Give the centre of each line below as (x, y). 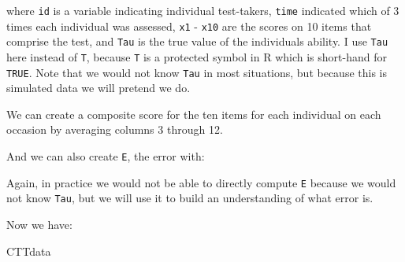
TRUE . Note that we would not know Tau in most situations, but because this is (197, 72)
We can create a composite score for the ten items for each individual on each (194, 114)
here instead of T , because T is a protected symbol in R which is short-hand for (197, 56)
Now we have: (39, 225)
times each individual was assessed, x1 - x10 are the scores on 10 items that (189, 26)
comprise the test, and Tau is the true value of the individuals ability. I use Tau (197, 41)
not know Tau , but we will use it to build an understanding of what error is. (190, 198)
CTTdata (29, 251)
